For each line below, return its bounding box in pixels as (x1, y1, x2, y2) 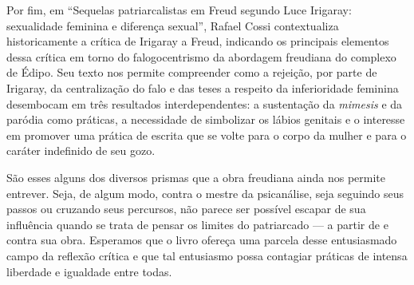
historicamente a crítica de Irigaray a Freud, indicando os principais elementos (6, 33, 389, 49)
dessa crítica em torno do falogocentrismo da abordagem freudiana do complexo (6, 48, 396, 65)
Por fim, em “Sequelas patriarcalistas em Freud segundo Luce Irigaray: (6, 2, 352, 18)
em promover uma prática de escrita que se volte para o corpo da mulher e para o (6, 126, 407, 143)
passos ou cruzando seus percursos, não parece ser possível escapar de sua (6, 200, 366, 217)
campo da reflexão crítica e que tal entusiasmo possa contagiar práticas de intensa (6, 247, 408, 263)
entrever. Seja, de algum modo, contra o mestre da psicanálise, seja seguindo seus (6, 184, 404, 201)
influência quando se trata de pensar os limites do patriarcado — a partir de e (6, 216, 388, 232)
